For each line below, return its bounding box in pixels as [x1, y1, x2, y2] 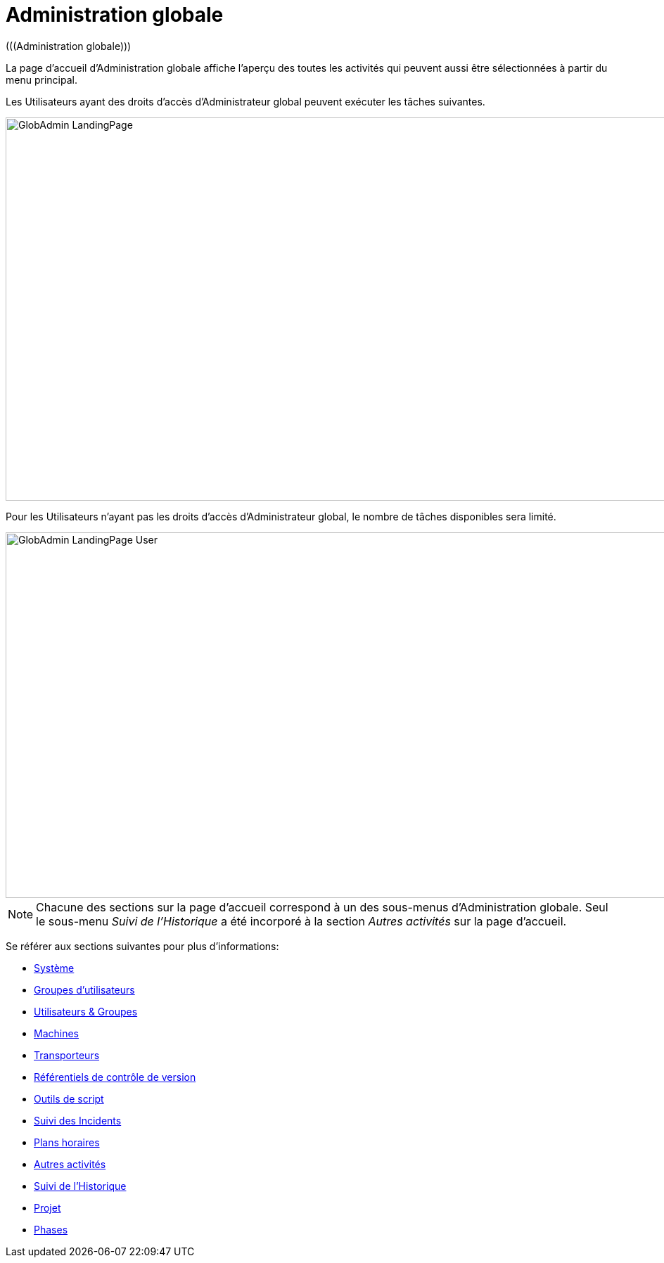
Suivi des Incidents [34, 1114, 122, 1127]
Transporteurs [34, 1049, 100, 1061]
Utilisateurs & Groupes [34, 1005, 138, 1018]
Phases [34, 1223, 68, 1236]
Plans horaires [34, 1136, 100, 1148]
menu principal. [6, 73, 77, 86]
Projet [34, 1201, 61, 1214]
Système [34, 961, 75, 974]
